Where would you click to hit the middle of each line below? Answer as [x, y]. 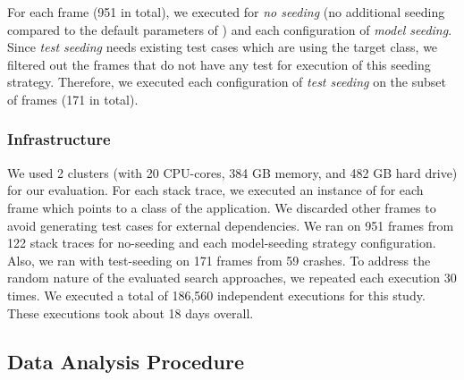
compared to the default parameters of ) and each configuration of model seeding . [230, 29]
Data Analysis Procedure [126, 361]
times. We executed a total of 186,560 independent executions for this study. [216, 295]
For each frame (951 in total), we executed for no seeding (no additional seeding [226, 12]
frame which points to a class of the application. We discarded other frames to [222, 207]
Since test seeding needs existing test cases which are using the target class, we [223, 47]
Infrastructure [59, 139]
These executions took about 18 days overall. [131, 312]
